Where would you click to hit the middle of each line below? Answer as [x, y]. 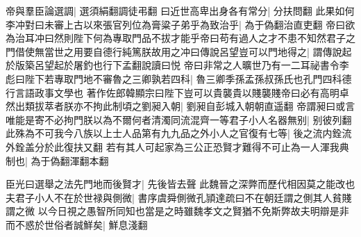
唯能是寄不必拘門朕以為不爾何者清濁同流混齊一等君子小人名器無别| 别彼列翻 [179, 119]
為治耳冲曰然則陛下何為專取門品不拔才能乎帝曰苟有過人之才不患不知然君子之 [180, 38]
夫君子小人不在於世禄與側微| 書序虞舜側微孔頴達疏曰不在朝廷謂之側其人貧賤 [179, 197]
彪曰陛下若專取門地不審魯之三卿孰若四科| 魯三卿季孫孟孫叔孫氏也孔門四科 [174, 78]
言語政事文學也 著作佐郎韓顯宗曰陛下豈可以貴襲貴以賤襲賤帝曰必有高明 [177, 92]
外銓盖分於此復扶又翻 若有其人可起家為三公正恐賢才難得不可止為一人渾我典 [177, 146]
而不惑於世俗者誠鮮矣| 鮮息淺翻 [77, 224]
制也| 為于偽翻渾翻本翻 [57, 160]
